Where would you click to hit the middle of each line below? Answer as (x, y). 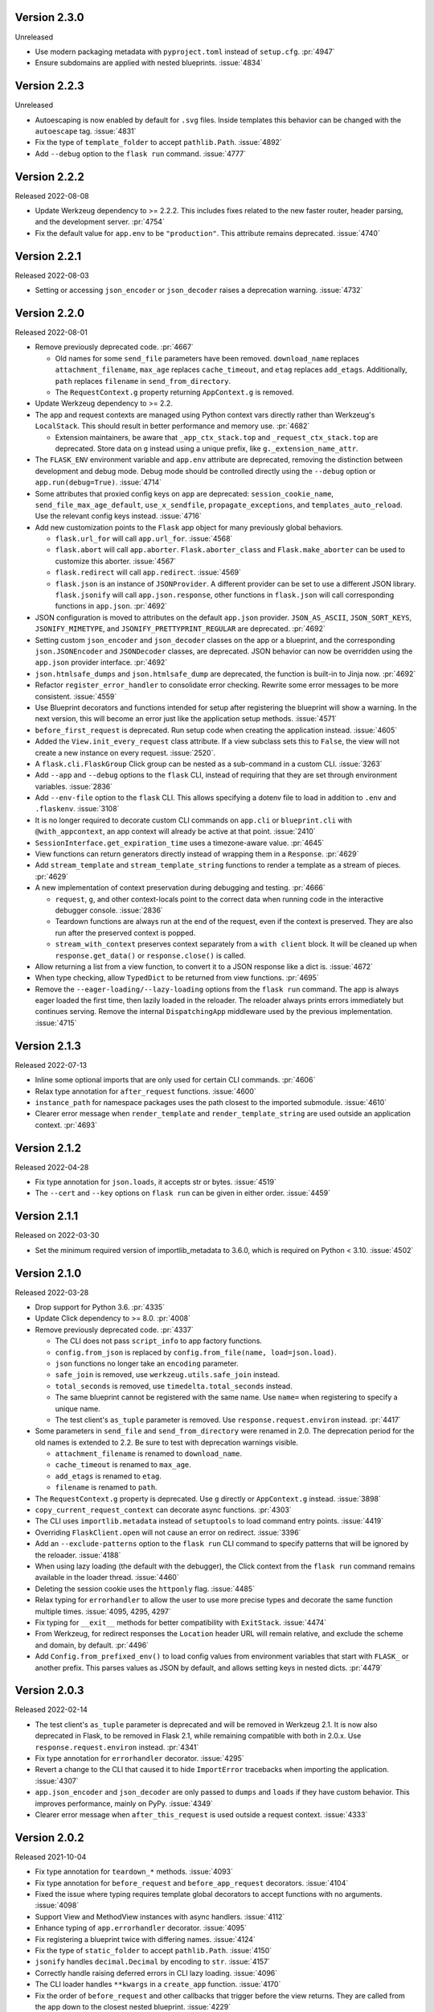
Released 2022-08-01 (51, 332)
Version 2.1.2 (48, 1148)
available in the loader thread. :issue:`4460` (107, 1577)
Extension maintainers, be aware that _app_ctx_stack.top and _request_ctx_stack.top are (217, 437)
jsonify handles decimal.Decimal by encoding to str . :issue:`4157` (153, 1962)
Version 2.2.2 (49, 177)
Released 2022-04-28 (52, 1167)
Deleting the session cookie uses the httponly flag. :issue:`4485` (145, 1589)
